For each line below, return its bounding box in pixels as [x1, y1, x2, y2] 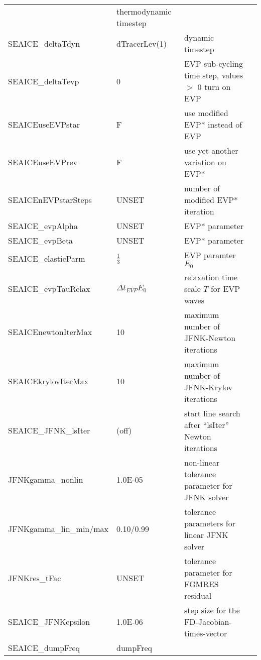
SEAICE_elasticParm [8, 253, 85, 265]
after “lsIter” [184, 418, 229, 430]
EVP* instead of [184, 119, 242, 130]
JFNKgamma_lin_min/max [8, 523, 109, 535]
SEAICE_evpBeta [8, 235, 73, 246]
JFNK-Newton [184, 332, 236, 344]
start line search [184, 407, 240, 419]
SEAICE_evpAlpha [8, 220, 78, 232]
